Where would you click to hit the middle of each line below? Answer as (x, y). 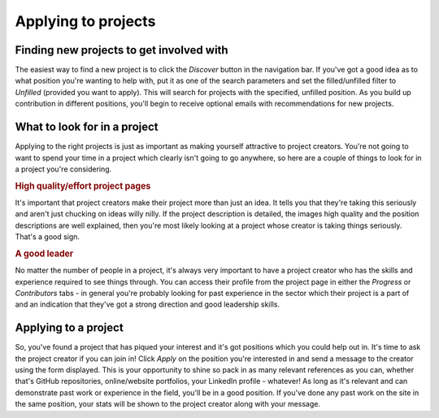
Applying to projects (85, 21)
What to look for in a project (87, 127)
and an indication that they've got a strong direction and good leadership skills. (148, 304)
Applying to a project (69, 328)
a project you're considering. (63, 169)
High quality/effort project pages (83, 185)
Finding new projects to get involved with (122, 50)
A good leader (44, 254)
